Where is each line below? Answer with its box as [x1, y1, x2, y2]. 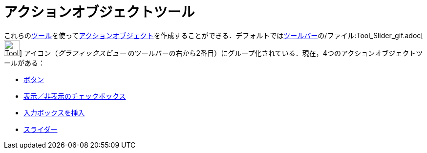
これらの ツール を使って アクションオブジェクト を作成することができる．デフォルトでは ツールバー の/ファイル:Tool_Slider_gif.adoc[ [4, 31, 424, 40]
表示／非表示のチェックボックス [23, 91, 126, 100]
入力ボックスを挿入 [23, 108, 85, 117]
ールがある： [4, 58, 45, 67]
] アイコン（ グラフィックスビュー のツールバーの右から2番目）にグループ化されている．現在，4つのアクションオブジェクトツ [20, 48, 423, 57]
